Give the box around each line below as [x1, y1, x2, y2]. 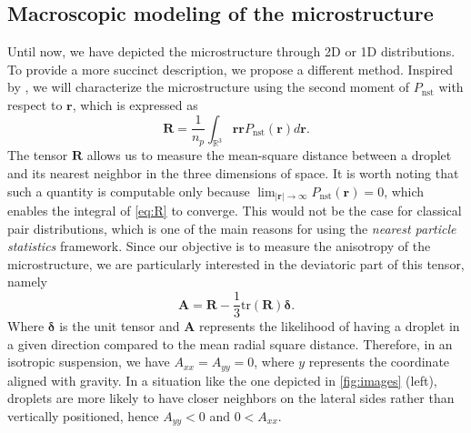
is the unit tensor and [59, 317, 180, 336]
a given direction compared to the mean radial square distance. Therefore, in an [7, 334, 453, 353]
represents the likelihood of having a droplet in [199, 317, 460, 336]
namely [7, 272, 47, 291]
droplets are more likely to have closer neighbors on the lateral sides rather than [7, 388, 455, 408]
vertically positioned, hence [7, 406, 159, 425]
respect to [7, 95, 63, 114]
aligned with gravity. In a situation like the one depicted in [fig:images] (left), [7, 370, 437, 389]
